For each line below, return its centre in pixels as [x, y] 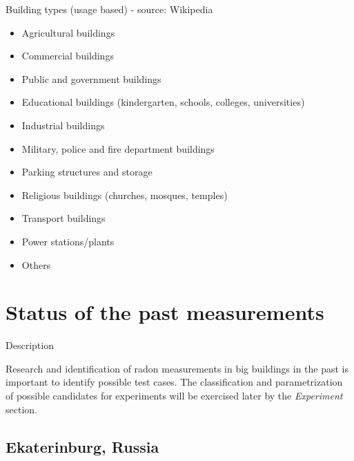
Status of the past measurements [165, 312]
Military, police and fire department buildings [118, 148]
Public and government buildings [91, 78]
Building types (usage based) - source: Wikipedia [109, 9]
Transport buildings [63, 218]
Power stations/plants [68, 241]
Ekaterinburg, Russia [82, 446]
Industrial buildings [63, 125]
